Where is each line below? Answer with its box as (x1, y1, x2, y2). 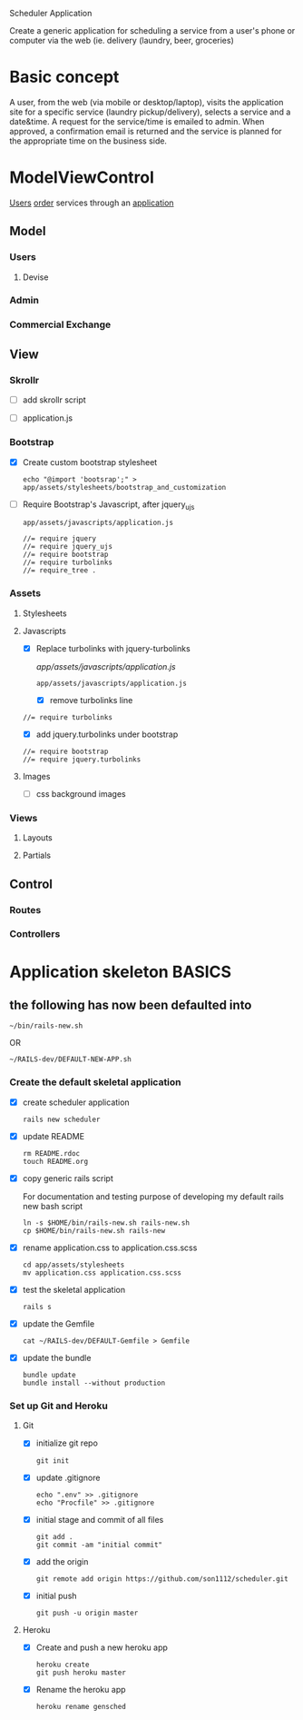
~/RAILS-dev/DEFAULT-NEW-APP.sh (9, 1055, 132, 1064)
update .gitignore (35, 1472, 101, 1483)
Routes (9, 903, 42, 916)
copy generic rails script (22, 1172, 113, 1184)
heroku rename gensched (35, 1702, 127, 1711)
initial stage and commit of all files (35, 1514, 164, 1525)
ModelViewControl (9, 167, 154, 188)
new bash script (22, 1200, 83, 1211)
